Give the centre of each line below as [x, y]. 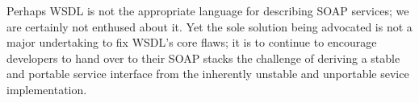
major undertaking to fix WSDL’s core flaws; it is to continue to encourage [192, 42]
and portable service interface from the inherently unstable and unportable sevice [208, 74]
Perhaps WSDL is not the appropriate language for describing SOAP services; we [208, 10]
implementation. [47, 89]
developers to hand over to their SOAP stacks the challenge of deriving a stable [203, 58]
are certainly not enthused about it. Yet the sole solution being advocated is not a [209, 26]
